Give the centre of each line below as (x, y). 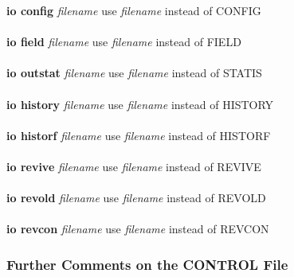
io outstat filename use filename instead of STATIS (134, 73)
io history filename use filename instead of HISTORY (140, 104)
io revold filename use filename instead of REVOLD (136, 198)
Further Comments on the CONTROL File (147, 264)
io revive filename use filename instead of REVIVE (134, 166)
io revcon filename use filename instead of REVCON (138, 229)
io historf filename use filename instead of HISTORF (139, 135)
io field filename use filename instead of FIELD (124, 42)
